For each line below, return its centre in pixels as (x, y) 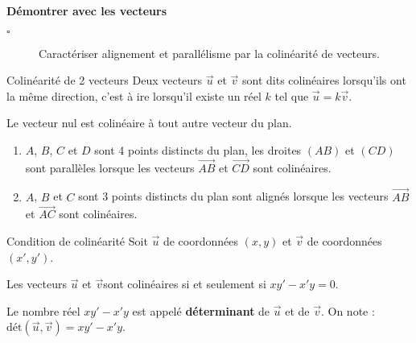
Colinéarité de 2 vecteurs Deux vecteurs (105, 80)
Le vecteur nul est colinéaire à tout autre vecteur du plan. (149, 123)
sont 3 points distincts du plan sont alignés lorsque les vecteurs (233, 196)
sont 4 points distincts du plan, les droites (198, 149)
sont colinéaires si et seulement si (185, 284)
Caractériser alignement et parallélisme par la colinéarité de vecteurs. (209, 53)
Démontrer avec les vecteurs (86, 10)
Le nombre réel (43, 310)
